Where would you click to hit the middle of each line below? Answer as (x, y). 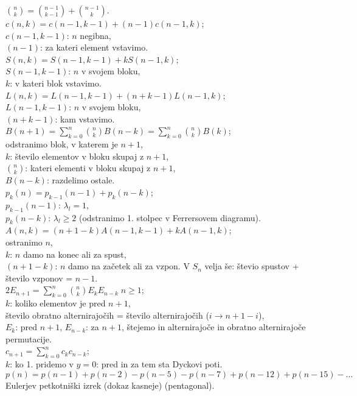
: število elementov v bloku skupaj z (77, 156)
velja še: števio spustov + (252, 266)
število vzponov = (39, 278)
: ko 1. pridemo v (42, 364)
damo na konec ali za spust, (75, 254)
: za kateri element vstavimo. (94, 47)
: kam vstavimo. (85, 118)
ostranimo (24, 242)
